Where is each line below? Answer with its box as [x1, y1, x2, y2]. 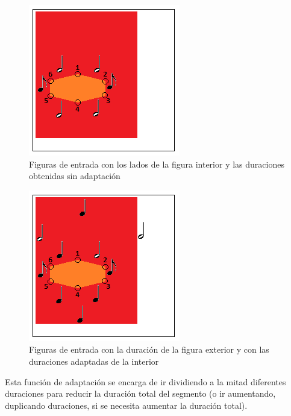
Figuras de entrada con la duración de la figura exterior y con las [29, 343, 269, 356]
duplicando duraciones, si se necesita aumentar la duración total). [5, 399, 248, 411]
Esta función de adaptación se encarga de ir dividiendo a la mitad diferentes [5, 375, 286, 388]
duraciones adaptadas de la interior [29, 355, 159, 367]
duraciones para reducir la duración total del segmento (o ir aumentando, [5, 387, 276, 400]
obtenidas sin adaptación [29, 169, 120, 182]
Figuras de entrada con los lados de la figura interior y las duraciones [29, 157, 284, 170]
